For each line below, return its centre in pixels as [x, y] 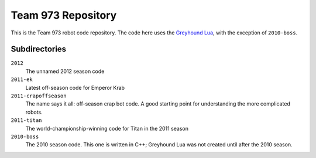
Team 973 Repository [64, 15]
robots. [34, 112]
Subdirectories [39, 49]
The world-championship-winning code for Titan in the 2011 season [107, 128]
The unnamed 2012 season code [65, 71]
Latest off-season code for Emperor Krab [75, 87]
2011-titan [26, 120]
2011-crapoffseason [39, 96]
